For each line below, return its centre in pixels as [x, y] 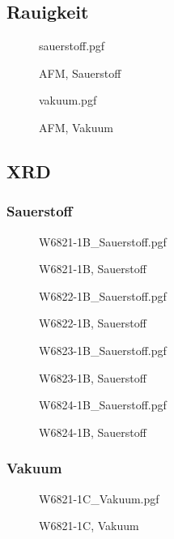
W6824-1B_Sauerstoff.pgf [103, 405]
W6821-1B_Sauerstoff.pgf [103, 241]
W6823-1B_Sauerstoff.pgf [103, 350]
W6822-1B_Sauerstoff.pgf [103, 295]
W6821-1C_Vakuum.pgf [99, 498]
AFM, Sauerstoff [80, 73]
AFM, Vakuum [76, 127]
